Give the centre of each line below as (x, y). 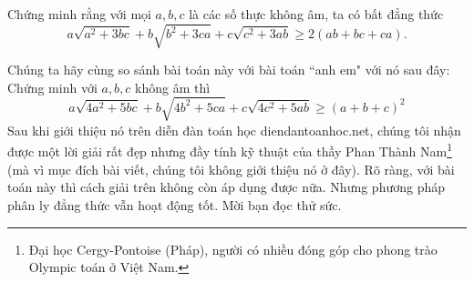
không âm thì (173, 87)
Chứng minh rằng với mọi (79, 14)
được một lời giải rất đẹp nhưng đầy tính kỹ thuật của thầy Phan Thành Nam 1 (230, 150)
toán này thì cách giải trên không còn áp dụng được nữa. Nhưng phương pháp (227, 187)
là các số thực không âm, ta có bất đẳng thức (316, 14)
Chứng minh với (52, 87)
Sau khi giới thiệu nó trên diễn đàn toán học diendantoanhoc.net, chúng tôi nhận (234, 130)
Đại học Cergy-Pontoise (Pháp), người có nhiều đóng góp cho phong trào (233, 249)
